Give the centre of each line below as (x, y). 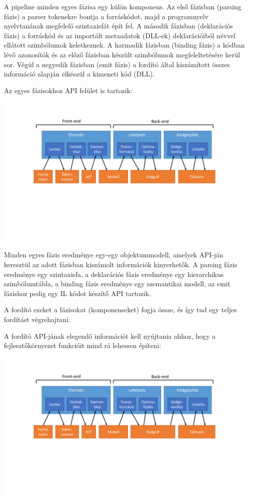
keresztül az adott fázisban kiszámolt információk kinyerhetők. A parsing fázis (121, 264)
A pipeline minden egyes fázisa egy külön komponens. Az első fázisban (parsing (123, 6)
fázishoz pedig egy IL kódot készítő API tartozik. (77, 293)
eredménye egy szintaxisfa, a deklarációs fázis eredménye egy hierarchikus (114, 274)
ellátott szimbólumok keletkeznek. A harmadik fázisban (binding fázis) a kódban (125, 45)
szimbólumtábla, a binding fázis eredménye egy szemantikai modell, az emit (117, 284)
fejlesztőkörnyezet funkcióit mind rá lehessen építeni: (83, 345)
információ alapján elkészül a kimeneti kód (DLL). (79, 74)
